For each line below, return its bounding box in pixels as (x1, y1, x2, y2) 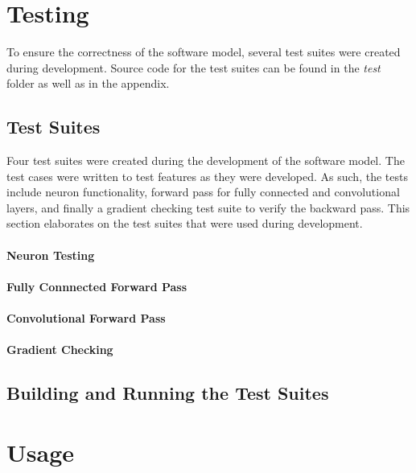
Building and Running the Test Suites (6, 380, 329, 405)
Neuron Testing (6, 246, 95, 263)
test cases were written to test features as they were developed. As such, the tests (6, 167, 408, 184)
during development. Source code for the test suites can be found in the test (6, 59, 381, 76)
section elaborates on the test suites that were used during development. (6, 215, 363, 232)
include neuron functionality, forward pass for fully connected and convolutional (6, 183, 400, 200)
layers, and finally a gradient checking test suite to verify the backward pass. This (6, 199, 410, 216)
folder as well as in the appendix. (6, 75, 170, 92)
